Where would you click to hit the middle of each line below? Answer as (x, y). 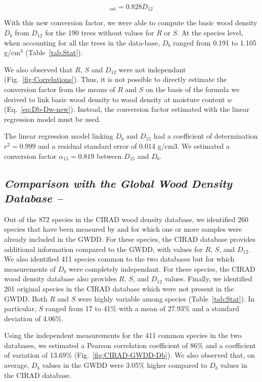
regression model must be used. (53, 119)
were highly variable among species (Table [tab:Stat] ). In (166, 298)
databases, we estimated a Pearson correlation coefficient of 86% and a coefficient (130, 345)
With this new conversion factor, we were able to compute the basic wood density (131, 23)
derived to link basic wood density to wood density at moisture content (115, 99)
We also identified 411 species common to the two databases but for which (119, 259)
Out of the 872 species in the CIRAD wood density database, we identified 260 (126, 219)
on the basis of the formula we (193, 89)
